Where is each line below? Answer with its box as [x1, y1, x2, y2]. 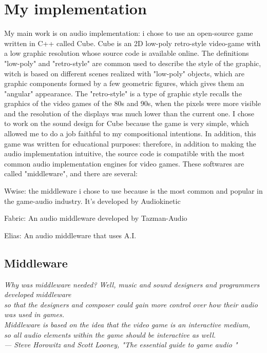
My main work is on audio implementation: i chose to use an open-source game [4, 28, 253, 38]
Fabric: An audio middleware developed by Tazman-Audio [4, 213, 187, 223]
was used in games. [4, 309, 65, 320]
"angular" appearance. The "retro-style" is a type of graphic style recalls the [4, 88, 242, 98]
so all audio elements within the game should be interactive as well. [4, 329, 216, 340]
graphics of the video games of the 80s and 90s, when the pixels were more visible [4, 98, 261, 109]
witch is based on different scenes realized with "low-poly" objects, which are [4, 68, 244, 78]
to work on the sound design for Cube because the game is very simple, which [4, 118, 249, 129]
